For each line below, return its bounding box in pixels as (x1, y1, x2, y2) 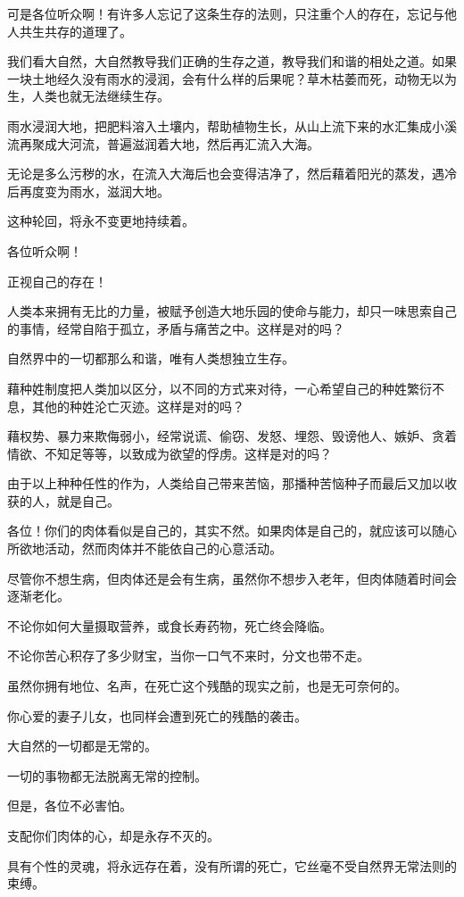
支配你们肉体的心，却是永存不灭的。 (7, 826, 220, 844)
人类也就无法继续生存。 (31, 87, 170, 105)
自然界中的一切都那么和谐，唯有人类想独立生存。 (7, 349, 294, 368)
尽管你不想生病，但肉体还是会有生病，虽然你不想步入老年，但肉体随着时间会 (7, 569, 457, 587)
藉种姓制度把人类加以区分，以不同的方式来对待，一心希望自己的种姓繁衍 (7, 378, 432, 397)
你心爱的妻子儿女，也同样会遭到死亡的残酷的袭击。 (7, 706, 307, 725)
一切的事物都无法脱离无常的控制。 (7, 766, 207, 785)
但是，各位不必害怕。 (7, 796, 132, 815)
